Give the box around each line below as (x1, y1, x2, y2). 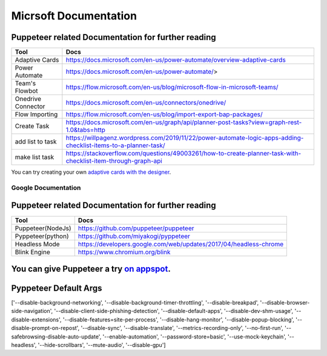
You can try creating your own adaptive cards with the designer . (11, 168, 171, 176)
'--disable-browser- (260, 299, 310, 306)
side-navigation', (11, 308, 53, 315)
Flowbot (15, 87, 39, 95)
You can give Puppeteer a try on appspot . (11, 263, 171, 274)
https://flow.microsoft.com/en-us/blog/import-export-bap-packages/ (65, 110, 263, 119)
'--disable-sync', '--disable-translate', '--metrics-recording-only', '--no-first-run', (81, 325, 284, 332)
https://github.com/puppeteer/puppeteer (78, 224, 194, 232)
